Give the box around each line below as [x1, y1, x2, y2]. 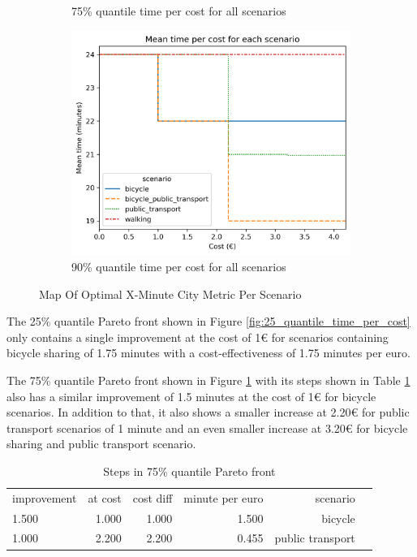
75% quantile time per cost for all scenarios [71, 2, 286, 19]
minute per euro [183, 489, 264, 506]
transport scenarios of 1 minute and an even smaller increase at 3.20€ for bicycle [6, 419, 408, 436]
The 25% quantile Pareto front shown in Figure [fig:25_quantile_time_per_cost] [6, 313, 411, 330]
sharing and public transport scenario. [6, 435, 196, 452]
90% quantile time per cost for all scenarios [71, 258, 286, 274]
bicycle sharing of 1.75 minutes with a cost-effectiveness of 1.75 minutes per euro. [6, 344, 411, 361]
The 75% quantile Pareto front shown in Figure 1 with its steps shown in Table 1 [6, 371, 411, 388]
